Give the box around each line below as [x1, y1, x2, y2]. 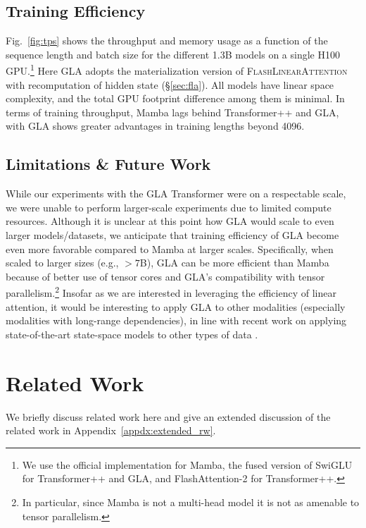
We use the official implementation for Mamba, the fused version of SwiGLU [22, 457, 353, 472]
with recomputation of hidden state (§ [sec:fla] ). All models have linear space [6, 77, 334, 92]
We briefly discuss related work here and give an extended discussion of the [6, 409, 331, 424]
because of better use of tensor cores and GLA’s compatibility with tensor [6, 269, 325, 283]
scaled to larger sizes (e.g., [6, 255, 119, 270]
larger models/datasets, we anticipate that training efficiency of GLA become [6, 228, 339, 242]
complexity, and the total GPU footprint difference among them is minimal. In [6, 91, 345, 106]
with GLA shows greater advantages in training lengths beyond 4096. [6, 118, 305, 133]
